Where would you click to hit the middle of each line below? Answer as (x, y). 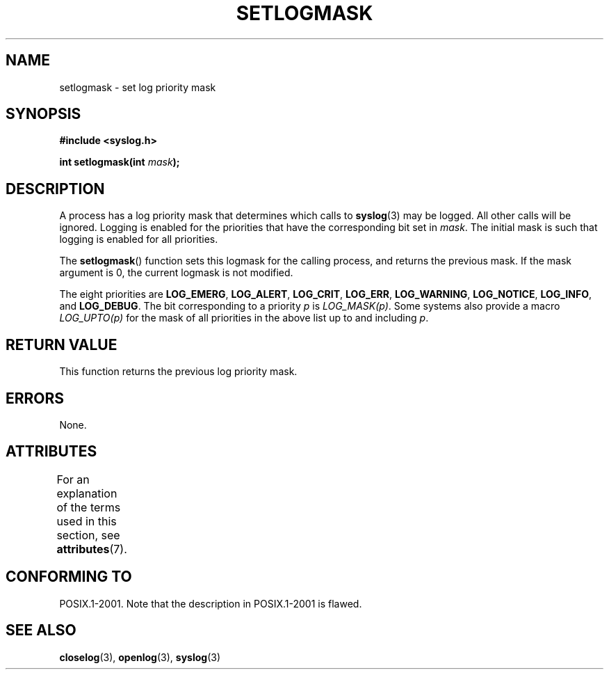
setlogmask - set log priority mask (138, 87)
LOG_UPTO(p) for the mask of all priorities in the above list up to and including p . (244, 318)
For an (73, 479)
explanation (87, 493)
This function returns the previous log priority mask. (178, 372)
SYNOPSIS (43, 114)
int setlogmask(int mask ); (120, 162)
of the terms (89, 507)
